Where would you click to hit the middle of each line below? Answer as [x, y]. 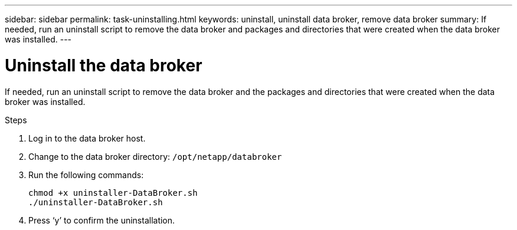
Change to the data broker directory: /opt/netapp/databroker [155, 156]
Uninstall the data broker [104, 65]
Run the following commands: [86, 175]
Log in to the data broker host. [87, 138]
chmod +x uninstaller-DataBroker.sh [113, 193]
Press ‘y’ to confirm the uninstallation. [102, 220]
